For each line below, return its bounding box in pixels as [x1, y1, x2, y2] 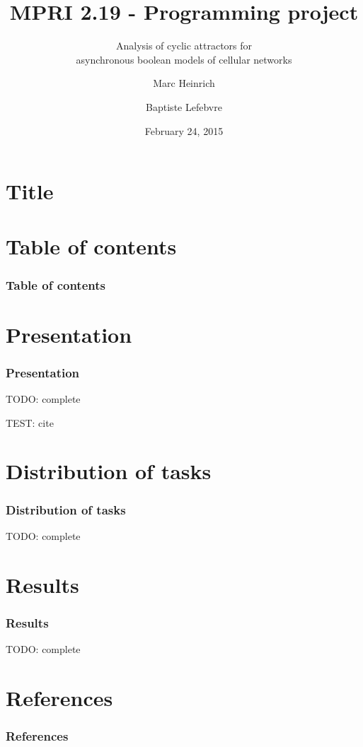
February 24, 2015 [144, 123, 224, 138]
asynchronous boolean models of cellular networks [76, 52, 292, 66]
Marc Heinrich [153, 76, 215, 90]
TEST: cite [6, 415, 54, 430]
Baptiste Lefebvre [146, 99, 222, 114]
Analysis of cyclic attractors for [115, 38, 253, 53]
